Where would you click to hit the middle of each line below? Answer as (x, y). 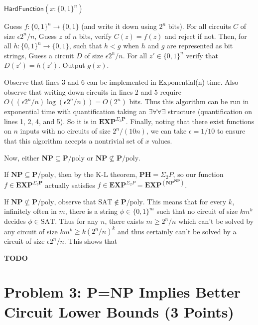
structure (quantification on (210, 111)
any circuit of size (31, 231)
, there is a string (91, 211)
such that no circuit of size (197, 211)
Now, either (22, 157)
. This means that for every (185, 201)
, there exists (124, 221)
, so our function (198, 174)
